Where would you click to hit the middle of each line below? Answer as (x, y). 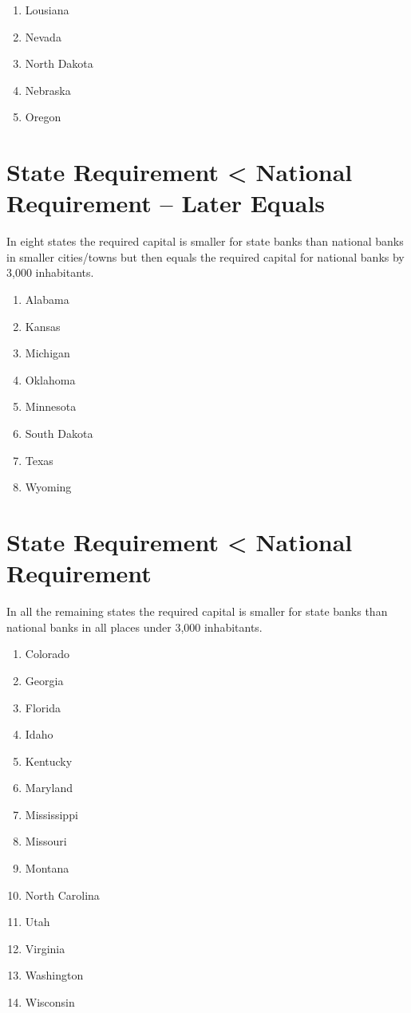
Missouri (46, 841)
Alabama (47, 300)
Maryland (49, 788)
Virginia (45, 948)
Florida (43, 707)
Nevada (43, 36)
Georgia (44, 680)
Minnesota (51, 406)
